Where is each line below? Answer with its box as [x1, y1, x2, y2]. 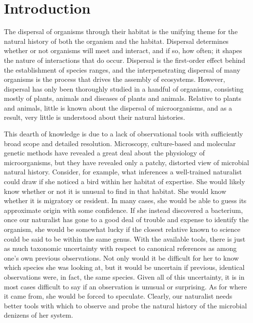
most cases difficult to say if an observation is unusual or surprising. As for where [4, 281, 247, 291]
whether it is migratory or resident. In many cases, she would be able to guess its [4, 195, 247, 206]
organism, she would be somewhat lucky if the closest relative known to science [4, 224, 241, 234]
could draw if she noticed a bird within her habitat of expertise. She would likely [4, 176, 245, 187]
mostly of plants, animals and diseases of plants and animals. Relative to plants [4, 93, 241, 103]
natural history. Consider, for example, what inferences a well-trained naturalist [4, 167, 242, 177]
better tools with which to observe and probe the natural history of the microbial [4, 300, 247, 310]
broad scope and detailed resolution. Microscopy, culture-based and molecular [4, 138, 236, 148]
